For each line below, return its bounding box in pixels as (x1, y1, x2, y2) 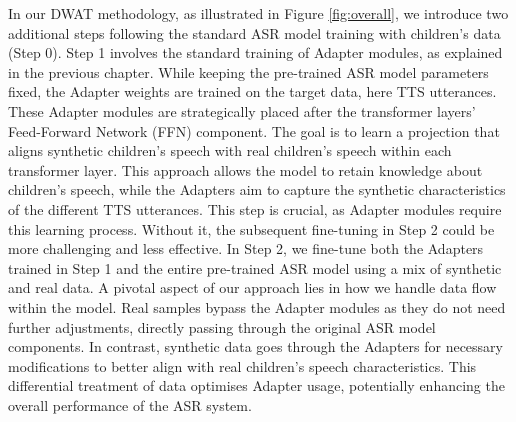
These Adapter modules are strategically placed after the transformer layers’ (8, 100, 476, 121)
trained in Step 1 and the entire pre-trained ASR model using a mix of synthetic (8, 257, 502, 278)
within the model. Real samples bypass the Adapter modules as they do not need (8, 296, 506, 317)
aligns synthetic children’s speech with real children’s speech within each (8, 140, 452, 161)
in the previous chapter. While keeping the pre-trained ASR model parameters (8, 61, 489, 82)
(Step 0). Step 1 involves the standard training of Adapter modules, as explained (8, 42, 503, 63)
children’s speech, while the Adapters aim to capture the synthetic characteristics (8, 179, 506, 200)
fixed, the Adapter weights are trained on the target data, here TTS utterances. (8, 81, 497, 102)
